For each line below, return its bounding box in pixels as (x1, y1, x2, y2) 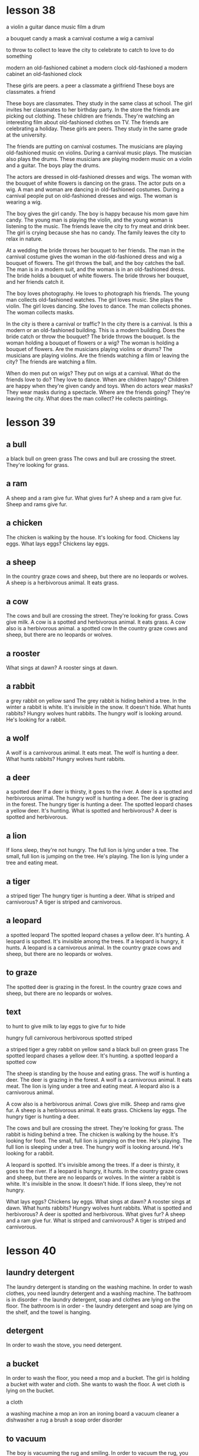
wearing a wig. (6, 198, 43, 206)
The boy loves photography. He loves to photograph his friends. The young (6, 289, 190, 297)
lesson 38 (6, 4, 56, 17)
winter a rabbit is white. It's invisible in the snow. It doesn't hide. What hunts (6, 703, 191, 710)
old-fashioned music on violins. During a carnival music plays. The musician (6, 149, 192, 156)
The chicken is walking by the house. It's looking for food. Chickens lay (6, 533, 180, 541)
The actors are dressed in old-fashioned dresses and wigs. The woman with (6, 173, 192, 180)
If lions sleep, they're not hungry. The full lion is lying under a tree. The (6, 847, 179, 854)
